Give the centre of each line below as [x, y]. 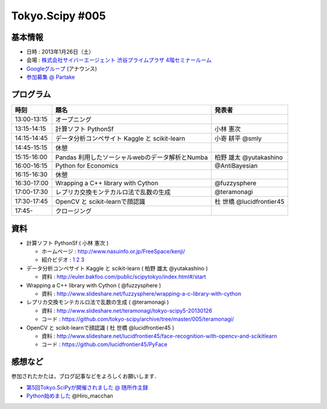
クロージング [74, 211]
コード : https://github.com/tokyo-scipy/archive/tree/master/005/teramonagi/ [138, 319]
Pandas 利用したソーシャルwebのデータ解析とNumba [132, 157]
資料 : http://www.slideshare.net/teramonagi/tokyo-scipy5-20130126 [127, 310]
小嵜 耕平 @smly [238, 139]
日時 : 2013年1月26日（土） [60, 52]
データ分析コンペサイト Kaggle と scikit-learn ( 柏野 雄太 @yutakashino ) [117, 268]
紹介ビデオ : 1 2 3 [63, 260]
